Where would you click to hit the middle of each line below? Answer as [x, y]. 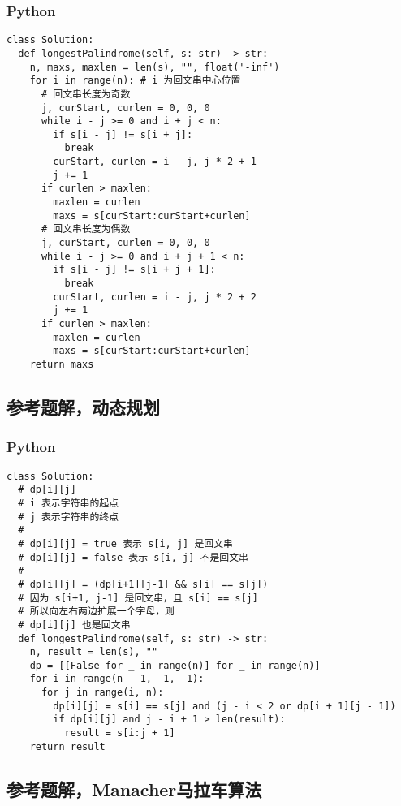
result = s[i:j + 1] [120, 733]
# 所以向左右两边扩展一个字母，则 [97, 612]
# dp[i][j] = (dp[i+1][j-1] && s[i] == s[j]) [143, 584]
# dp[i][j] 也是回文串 [74, 625]
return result [67, 746]
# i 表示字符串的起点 [69, 503]
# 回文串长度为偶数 [86, 229]
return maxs [62, 364]
